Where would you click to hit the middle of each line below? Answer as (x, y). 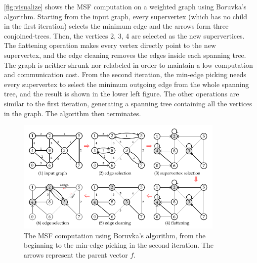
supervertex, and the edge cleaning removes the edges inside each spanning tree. (125, 55)
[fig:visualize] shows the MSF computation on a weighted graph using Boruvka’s (125, 6)
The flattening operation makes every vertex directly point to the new (110, 45)
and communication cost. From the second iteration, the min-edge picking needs (125, 74)
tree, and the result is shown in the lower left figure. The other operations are (122, 94)
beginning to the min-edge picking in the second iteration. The (119, 245)
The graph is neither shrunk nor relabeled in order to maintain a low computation (128, 65)
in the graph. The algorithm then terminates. (73, 113)
